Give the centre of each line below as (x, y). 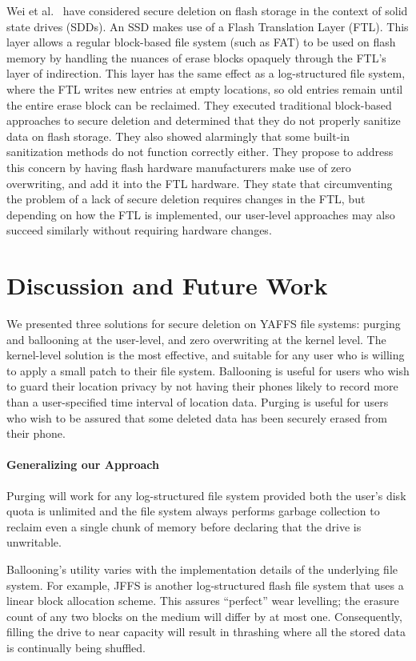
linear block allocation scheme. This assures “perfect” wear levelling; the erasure (203, 601)
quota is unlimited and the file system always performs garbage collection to (193, 511)
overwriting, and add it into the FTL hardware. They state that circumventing (200, 183)
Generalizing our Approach (83, 465)
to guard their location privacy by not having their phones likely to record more (202, 386)
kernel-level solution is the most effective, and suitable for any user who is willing (206, 355)
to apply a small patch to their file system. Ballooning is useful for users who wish (208, 370)
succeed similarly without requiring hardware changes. (139, 230)
